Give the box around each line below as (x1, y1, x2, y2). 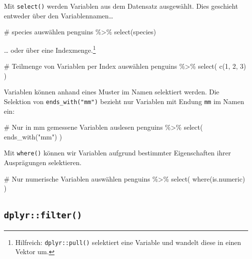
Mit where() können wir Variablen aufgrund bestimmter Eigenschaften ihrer (4, 148, 231, 158)
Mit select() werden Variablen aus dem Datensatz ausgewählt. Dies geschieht (4, 1, 238, 11)
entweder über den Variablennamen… (4, 10, 113, 20)
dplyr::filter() (4, 210, 82, 221)
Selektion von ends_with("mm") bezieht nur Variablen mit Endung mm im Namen (4, 96, 244, 106)
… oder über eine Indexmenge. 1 (4, 43, 96, 55)
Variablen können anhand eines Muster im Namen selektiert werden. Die (4, 87, 220, 97)
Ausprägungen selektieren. (4, 157, 82, 167)
